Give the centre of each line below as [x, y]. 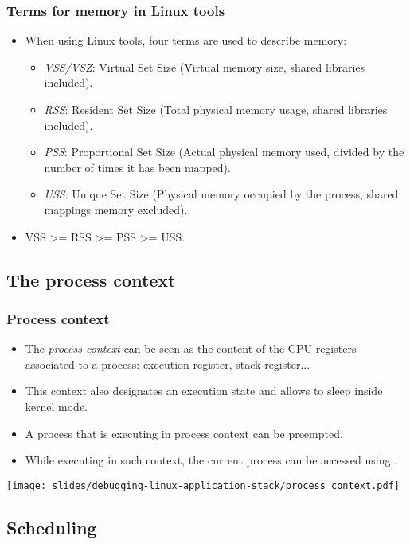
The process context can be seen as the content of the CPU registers [191, 348]
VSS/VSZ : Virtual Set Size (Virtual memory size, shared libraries [205, 67]
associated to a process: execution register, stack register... [168, 364]
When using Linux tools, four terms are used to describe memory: [186, 40]
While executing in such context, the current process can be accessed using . [211, 460]
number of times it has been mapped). [137, 167]
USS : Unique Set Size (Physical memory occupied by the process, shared [221, 194]
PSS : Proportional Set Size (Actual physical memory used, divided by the [224, 152]
